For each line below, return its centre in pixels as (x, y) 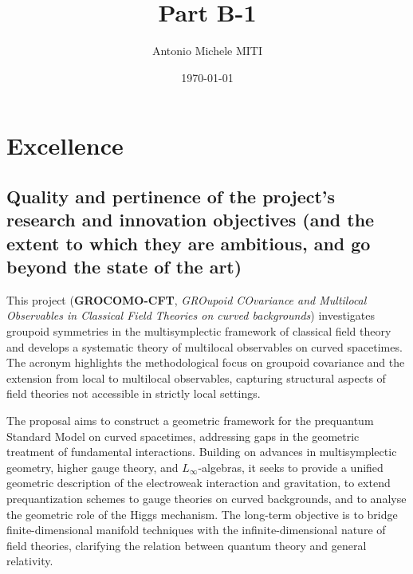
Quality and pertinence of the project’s (171, 196)
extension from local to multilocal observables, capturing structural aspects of (196, 377)
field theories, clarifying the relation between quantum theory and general (187, 545)
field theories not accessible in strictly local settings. (134, 393)
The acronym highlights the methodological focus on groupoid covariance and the (206, 362)
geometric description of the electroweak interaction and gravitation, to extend (199, 483)
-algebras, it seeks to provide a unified (291, 467)
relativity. (30, 561)
